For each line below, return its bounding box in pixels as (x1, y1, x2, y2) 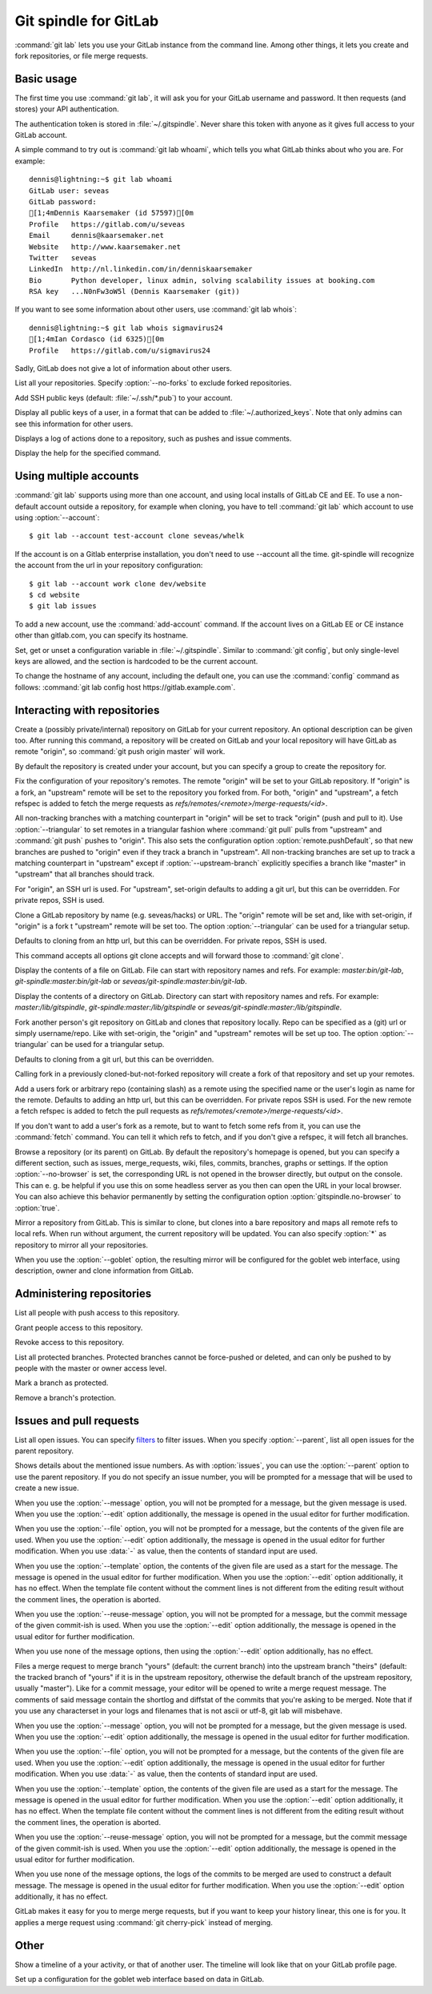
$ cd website (29, 590, 80, 600)
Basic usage (14, 72, 78, 86)
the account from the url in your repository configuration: (14, 561, 203, 570)
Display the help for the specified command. (14, 449, 162, 458)
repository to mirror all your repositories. (14, 1240, 148, 1250)
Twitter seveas (29, 253, 97, 262)
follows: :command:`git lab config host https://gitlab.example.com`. (14, 682, 236, 692)
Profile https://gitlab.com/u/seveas (29, 220, 186, 228)
